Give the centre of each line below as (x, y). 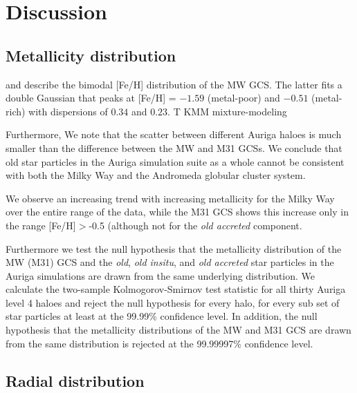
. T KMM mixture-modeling (227, 111)
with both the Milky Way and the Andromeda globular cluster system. (156, 175)
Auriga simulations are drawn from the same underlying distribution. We (161, 275)
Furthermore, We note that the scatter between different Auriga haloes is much (174, 134)
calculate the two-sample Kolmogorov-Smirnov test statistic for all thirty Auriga (176, 289)
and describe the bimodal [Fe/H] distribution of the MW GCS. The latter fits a (174, 84)
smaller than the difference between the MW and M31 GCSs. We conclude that (174, 147)
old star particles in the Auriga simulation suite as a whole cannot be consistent (175, 161)
